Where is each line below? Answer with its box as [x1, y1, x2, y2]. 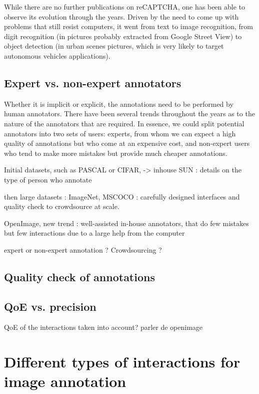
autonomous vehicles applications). [4, 50, 110, 61]
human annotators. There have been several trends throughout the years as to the [4, 108, 255, 119]
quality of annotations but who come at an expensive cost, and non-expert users [4, 138, 250, 148]
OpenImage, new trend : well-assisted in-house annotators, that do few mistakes [4, 218, 249, 228]
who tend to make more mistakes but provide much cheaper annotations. [4, 147, 227, 158]
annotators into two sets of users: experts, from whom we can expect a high [4, 128, 236, 138]
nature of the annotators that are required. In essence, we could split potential [4, 118, 244, 128]
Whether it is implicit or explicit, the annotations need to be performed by [4, 98, 233, 109]
